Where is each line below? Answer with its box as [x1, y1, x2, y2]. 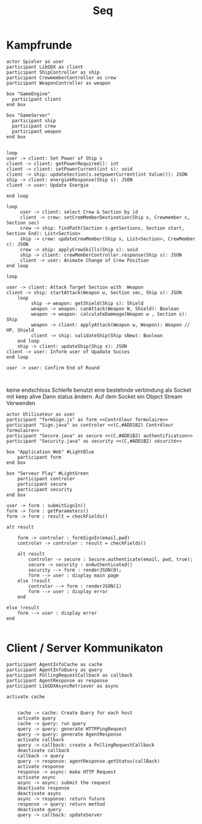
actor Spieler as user [6, 58, 64, 64]
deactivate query [17, 806, 62, 812]
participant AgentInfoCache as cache [6, 661, 103, 667]
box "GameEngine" [6, 90, 51, 97]
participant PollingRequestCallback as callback [6, 672, 133, 678]
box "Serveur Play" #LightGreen [6, 470, 89, 476]
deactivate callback [17, 747, 70, 753]
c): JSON [6, 241, 29, 247]
